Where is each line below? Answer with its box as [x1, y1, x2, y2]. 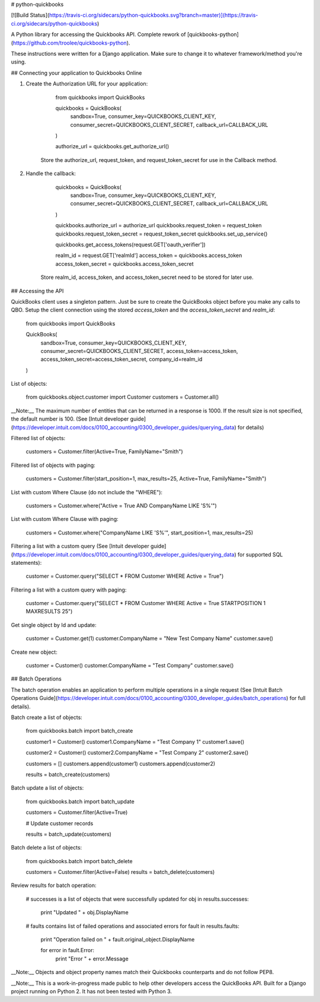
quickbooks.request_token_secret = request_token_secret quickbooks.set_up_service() [55, 230, 268, 237]
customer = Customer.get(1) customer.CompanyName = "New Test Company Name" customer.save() [25, 635, 274, 642]
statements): [11, 559, 42, 566]
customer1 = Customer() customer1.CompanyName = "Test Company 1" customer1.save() [25, 738, 245, 745]
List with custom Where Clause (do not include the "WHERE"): [11, 488, 163, 495]
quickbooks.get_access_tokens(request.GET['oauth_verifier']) [55, 241, 206, 248]
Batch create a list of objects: [11, 714, 82, 721]
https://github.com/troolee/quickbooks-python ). [12, 39, 130, 46]
